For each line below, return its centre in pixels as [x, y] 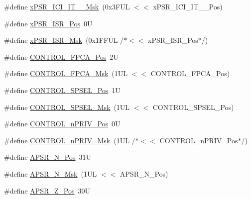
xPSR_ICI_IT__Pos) [188, 6]
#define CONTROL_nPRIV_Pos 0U [62, 124]
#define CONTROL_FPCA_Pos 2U [61, 56]
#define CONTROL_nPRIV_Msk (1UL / [70, 140]
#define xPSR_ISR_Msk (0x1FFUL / [64, 40]
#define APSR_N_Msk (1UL [51, 173]
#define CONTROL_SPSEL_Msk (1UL [67, 107]
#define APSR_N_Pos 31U [48, 157]
